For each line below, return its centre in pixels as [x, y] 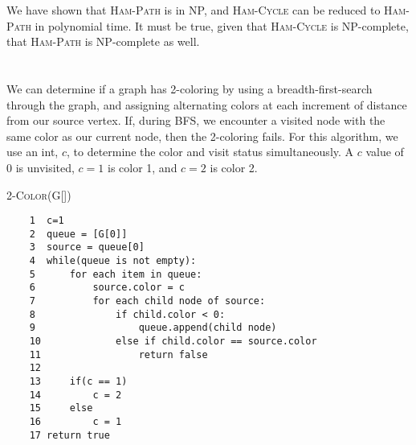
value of [385, 152]
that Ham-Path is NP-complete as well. [103, 41]
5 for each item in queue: [116, 274]
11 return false [118, 354]
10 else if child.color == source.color [173, 342]
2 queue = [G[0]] [78, 234]
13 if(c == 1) [78, 381]
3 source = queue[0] [87, 247]
